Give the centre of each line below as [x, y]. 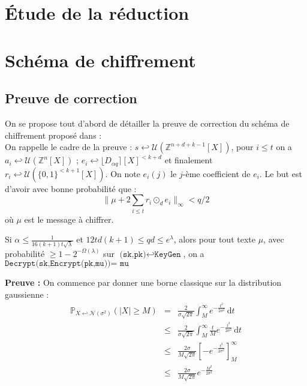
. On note [123, 173]
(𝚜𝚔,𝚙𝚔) [133, 254]
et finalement [189, 160]
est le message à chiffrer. [69, 219]
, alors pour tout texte [214, 239]
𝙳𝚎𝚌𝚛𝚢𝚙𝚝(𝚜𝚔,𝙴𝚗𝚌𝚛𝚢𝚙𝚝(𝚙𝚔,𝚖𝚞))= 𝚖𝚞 [67, 264]
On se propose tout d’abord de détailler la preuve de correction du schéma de [147, 123]
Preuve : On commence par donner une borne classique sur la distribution [143, 282]
